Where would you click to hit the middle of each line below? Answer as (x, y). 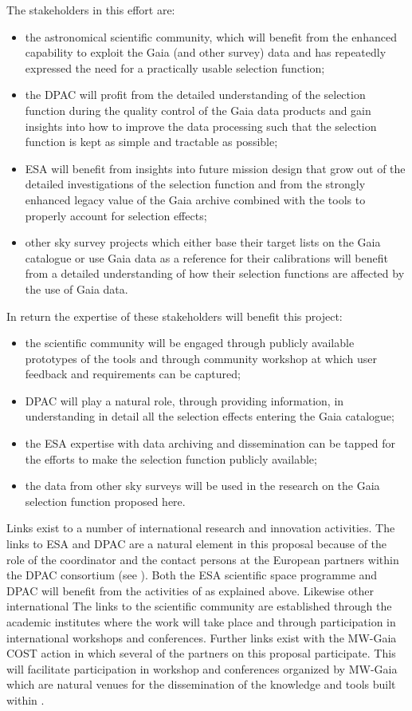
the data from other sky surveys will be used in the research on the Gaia (202, 486)
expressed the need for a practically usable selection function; (175, 67)
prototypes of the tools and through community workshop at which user (201, 358)
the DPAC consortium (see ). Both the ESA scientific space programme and (192, 575)
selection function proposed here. (105, 501)
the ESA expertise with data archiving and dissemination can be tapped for (210, 443)
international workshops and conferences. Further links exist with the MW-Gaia (202, 637)
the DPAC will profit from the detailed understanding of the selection (195, 95)
